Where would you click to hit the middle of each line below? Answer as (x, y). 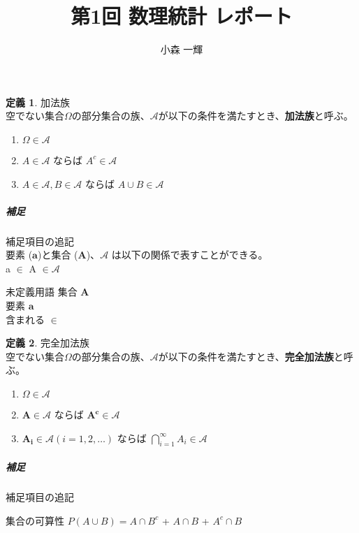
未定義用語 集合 (42, 292)
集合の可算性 (35, 520)
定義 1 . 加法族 (38, 102)
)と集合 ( (58, 255)
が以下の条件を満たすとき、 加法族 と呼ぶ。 (256, 116)
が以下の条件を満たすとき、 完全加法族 (246, 356)
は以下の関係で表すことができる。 (190, 255)
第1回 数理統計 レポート (182, 16)
